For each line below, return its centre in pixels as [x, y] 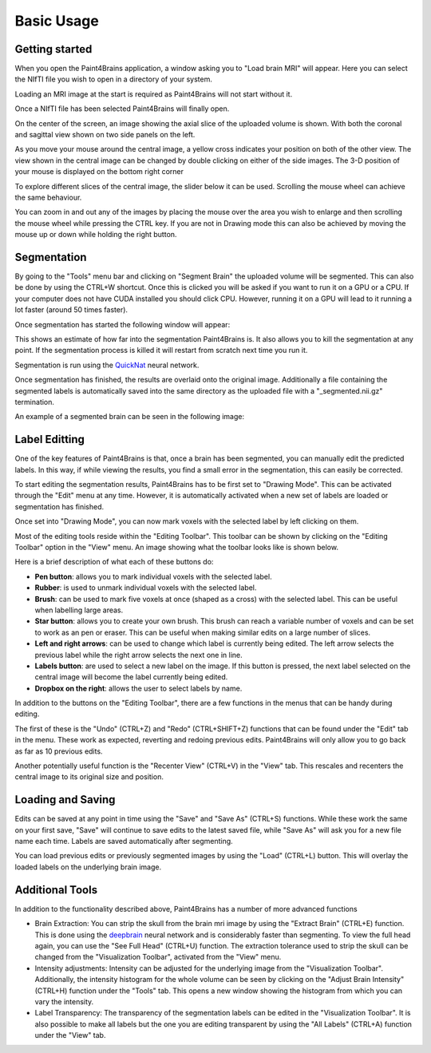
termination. [35, 402]
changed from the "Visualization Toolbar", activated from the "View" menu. [158, 957]
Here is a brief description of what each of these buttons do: [114, 562]
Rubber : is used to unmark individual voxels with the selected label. [146, 588]
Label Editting [50, 439]
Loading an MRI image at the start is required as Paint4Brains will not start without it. [154, 94]
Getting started [53, 49]
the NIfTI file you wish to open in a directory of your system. [114, 79]
